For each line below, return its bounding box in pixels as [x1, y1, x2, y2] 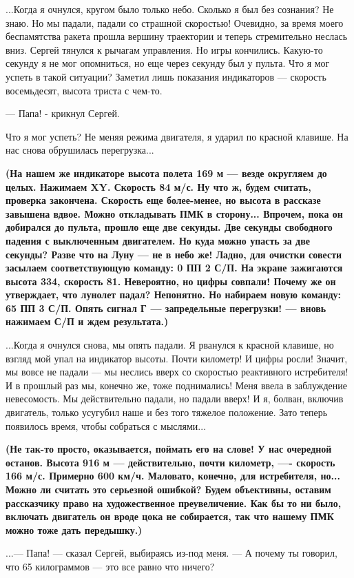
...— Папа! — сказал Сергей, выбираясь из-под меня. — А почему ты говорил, [6, 546, 337, 560]
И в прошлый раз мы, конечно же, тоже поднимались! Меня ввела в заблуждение [6, 378, 347, 392]
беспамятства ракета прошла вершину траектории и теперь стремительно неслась [6, 29, 348, 43]
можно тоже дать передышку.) [6, 522, 143, 537]
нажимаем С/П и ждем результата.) [6, 314, 169, 329]
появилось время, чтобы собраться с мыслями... [6, 418, 207, 433]
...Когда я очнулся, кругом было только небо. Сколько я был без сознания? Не [6, 2, 334, 16]
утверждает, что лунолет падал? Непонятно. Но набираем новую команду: [6, 287, 342, 302]
